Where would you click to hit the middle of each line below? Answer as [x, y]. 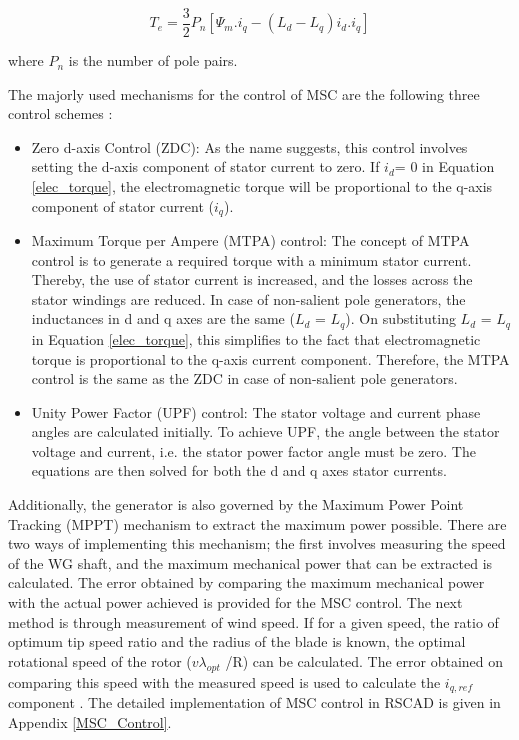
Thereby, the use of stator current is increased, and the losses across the [252, 279]
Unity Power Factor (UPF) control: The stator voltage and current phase [256, 411]
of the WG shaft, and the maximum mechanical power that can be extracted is [250, 562]
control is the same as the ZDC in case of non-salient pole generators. [244, 378]
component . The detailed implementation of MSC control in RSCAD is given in [254, 702]
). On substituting [400, 318]
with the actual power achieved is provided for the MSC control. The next [235, 602]
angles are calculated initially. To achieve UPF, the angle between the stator [265, 431]
